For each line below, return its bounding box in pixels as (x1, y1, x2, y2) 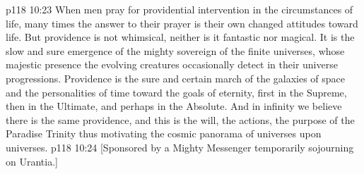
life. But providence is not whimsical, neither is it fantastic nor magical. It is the (6, 30, 355, 44)
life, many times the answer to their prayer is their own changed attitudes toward (6, 15, 358, 30)
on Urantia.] (6, 154, 58, 168)
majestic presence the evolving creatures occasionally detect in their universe (6, 57, 338, 72)
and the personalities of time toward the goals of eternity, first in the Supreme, (6, 85, 347, 99)
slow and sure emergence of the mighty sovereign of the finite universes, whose (6, 43, 345, 58)
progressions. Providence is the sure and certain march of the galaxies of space (6, 70, 346, 85)
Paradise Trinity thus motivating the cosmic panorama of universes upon (6, 126, 322, 141)
